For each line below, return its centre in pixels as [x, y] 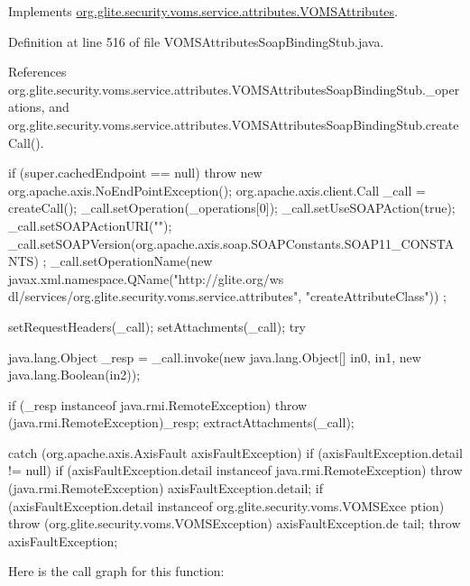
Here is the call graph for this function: [116, 571]
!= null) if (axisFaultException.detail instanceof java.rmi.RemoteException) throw [235, 470]
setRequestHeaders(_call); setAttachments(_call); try [157, 326]
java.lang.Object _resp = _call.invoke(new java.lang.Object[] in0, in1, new [215, 357]
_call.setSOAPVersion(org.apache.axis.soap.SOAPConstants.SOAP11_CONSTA [231, 243]
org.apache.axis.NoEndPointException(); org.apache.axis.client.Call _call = [217, 190]
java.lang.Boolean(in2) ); [74, 375]
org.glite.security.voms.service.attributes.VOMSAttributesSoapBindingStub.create [234, 124]
